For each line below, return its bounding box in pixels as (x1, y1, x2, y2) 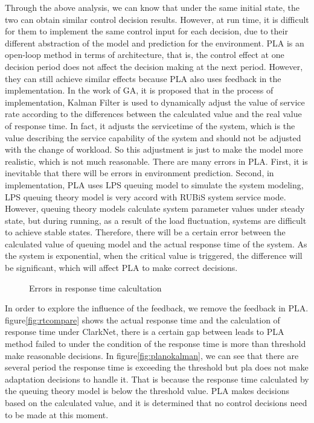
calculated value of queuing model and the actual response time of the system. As (5, 237, 307, 250)
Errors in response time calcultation (29, 281, 162, 294)
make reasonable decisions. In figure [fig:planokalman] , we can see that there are (5, 349, 299, 361)
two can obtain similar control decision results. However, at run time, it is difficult (5, 13, 309, 25)
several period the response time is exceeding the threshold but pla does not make (5, 361, 309, 374)
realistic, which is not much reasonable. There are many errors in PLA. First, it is (5, 154, 308, 167)
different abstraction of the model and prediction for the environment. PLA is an (5, 36, 304, 49)
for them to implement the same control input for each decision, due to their (5, 25, 288, 37)
